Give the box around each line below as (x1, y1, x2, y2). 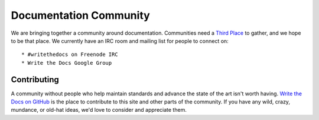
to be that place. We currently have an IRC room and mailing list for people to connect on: (11, 37, 229, 44)
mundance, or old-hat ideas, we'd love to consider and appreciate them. (11, 106, 187, 114)
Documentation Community (11, 9, 150, 22)
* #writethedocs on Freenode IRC (21, 51, 118, 58)
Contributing (11, 74, 59, 85)
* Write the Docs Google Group (21, 59, 112, 66)
